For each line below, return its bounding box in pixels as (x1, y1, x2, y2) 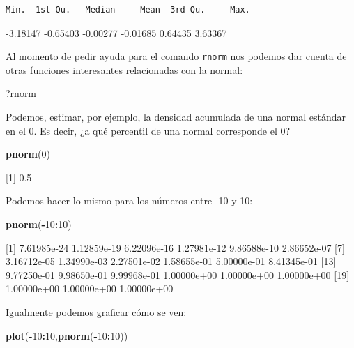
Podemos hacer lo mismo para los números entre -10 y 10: (6, 193, 253, 208)
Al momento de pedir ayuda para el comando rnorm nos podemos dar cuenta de (6, 49, 347, 63)
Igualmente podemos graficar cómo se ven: (6, 304, 187, 319)
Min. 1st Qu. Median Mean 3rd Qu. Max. (6, 5, 250, 15)
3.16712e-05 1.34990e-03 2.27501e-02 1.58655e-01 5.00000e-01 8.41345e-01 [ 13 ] (6, 254, 337, 268)
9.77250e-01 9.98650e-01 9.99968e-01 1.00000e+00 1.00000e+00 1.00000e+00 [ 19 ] (6, 267, 350, 282)
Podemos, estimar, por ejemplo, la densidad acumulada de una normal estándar (6, 109, 346, 124)
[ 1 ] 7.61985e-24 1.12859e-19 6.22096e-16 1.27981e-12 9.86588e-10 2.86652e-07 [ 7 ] (6, 240, 345, 255)
